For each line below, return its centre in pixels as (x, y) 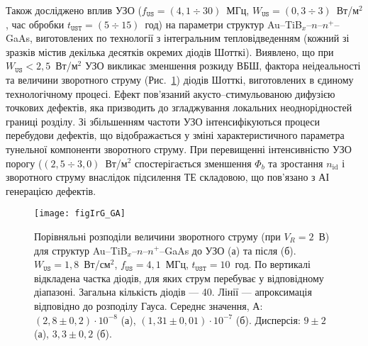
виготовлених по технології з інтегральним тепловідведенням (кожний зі (193, 38)
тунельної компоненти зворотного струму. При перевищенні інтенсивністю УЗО (179, 149)
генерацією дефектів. (51, 190)
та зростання (296, 163)
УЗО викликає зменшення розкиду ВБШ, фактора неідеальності (223, 66)
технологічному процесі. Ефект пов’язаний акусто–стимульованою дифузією (171, 93)
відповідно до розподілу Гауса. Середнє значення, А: (149, 305)
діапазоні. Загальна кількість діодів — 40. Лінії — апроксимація (173, 292)
